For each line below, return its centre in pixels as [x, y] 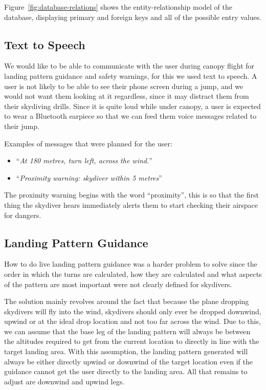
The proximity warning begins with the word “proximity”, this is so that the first [131, 195]
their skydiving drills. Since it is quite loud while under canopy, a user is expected [132, 106]
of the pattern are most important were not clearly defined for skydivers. [118, 284]
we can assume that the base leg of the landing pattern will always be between [127, 331]
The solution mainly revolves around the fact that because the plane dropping [127, 301]
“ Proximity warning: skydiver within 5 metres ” [89, 177]
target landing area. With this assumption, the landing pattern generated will [126, 351]
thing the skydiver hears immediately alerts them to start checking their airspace [131, 204]
